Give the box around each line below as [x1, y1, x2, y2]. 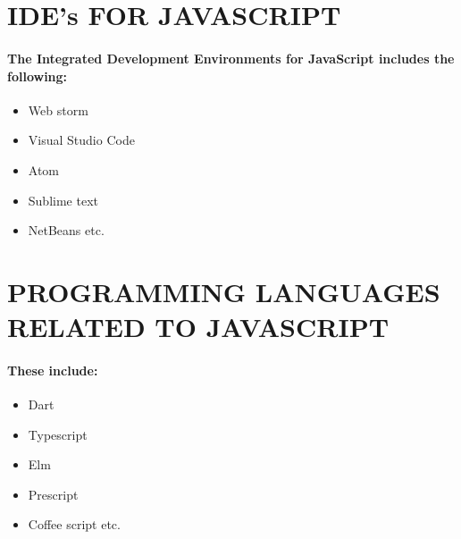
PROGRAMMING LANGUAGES [7, 273, 440, 309]
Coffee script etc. [28, 515, 121, 534]
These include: [7, 360, 98, 379]
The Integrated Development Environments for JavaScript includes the [7, 48, 455, 67]
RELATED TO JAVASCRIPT [7, 308, 390, 345]
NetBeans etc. [28, 221, 105, 240]
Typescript [28, 425, 88, 443]
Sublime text [28, 190, 98, 209]
